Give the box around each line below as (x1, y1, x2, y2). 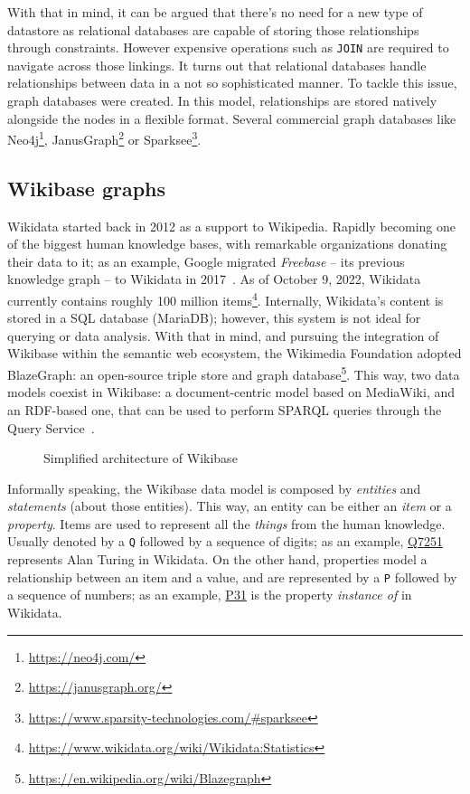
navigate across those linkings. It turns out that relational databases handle (7, 55, 427, 74)
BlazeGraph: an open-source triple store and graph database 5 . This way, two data (7, 363, 460, 383)
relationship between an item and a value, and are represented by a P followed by (7, 567, 457, 586)
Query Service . (7, 418, 95, 437)
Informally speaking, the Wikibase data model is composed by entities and (7, 478, 421, 497)
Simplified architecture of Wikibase (43, 449, 238, 468)
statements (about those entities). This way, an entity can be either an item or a (7, 496, 452, 515)
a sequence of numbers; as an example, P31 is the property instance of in (7, 585, 412, 604)
